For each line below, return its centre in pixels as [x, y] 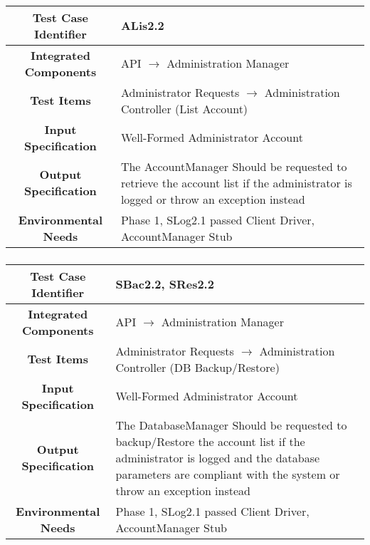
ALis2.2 [142, 26]
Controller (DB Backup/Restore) [197, 367]
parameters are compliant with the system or [228, 474]
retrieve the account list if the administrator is [236, 182]
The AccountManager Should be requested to [234, 166]
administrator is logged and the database [218, 457]
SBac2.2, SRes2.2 [165, 284]
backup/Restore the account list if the [210, 441]
